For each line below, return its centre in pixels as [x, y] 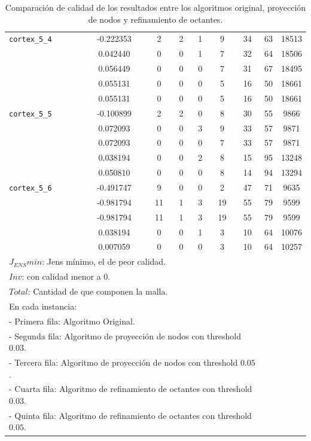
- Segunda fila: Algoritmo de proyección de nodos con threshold [125, 336]
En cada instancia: [43, 306]
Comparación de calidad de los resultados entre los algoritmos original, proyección [155, 7]
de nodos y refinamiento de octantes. [155, 19]
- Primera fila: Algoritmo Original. [72, 321]
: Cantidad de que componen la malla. [98, 291]
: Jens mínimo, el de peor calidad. [104, 261]
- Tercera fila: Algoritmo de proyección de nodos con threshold [124, 362]
